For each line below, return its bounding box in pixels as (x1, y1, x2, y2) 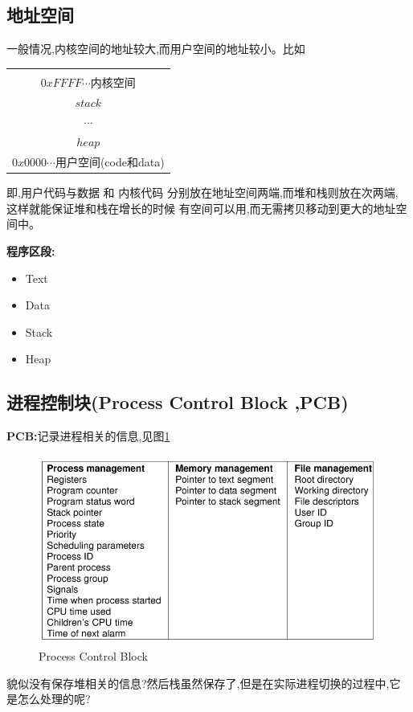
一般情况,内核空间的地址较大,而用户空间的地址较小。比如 (6, 40, 305, 57)
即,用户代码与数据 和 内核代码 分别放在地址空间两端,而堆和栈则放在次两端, (6, 184, 399, 201)
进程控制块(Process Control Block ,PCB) (6, 390, 349, 415)
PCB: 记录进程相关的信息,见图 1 (6, 428, 170, 444)
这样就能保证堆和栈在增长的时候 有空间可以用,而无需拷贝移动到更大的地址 (6, 199, 396, 216)
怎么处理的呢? (17, 690, 91, 707)
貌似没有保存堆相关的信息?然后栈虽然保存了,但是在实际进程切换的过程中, (6, 674, 390, 691)
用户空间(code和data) (55, 153, 165, 170)
